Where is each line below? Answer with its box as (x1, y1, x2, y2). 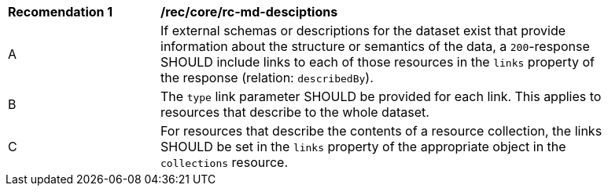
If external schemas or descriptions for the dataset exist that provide (160, 23, 566, 38)
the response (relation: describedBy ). (160, 70, 374, 85)
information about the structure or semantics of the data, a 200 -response (160, 38, 590, 54)
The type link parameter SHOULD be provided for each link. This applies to (160, 89, 602, 104)
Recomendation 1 (8, 4, 113, 20)
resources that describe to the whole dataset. (160, 104, 429, 120)
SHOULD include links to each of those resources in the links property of (160, 54, 595, 70)
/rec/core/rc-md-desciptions (160, 4, 338, 20)
